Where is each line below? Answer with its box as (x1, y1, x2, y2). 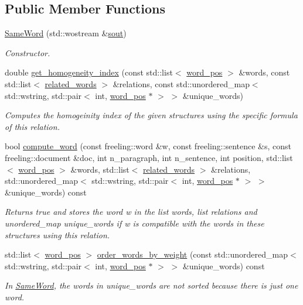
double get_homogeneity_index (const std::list (5, 66, 173, 78)
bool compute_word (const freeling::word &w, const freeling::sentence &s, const (5, 140, 291, 152)
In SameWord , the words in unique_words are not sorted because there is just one (5, 279, 298, 292)
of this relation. (5, 120, 60, 132)
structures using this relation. (5, 228, 110, 241)
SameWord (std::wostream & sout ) (5, 27, 127, 39)
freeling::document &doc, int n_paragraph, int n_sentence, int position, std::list (5, 151, 293, 163)
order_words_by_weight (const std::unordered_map (97, 248, 288, 261)
